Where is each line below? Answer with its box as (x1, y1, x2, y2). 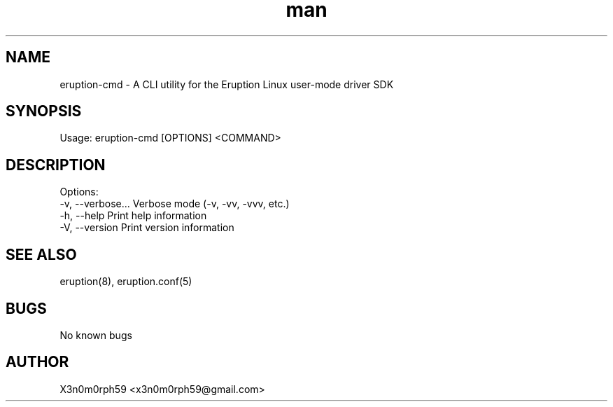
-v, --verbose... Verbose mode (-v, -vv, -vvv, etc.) (59, 198, 290, 210)
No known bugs (59, 329, 132, 341)
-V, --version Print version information (59, 221, 234, 234)
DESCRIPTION (6, 156, 106, 174)
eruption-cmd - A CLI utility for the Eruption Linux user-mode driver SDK (59, 78, 394, 90)
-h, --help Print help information (59, 209, 207, 222)
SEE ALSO (6, 245, 77, 263)
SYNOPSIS (6, 102, 82, 120)
